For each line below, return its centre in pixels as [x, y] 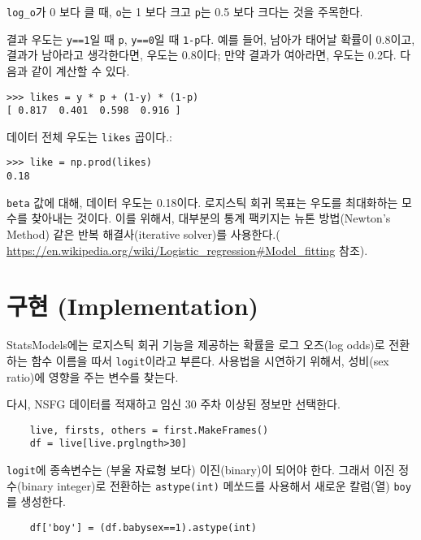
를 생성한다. [36, 501]
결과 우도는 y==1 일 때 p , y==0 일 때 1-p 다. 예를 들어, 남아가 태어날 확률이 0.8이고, [211, 39]
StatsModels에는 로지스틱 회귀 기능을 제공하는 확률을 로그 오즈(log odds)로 [196, 345]
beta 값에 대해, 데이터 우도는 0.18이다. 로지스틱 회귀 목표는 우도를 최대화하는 [202, 202]
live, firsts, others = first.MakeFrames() [149, 430]
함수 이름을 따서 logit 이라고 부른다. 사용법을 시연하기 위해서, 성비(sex [210, 360]
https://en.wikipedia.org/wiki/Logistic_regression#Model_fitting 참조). [187, 250]
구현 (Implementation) [133, 306]
